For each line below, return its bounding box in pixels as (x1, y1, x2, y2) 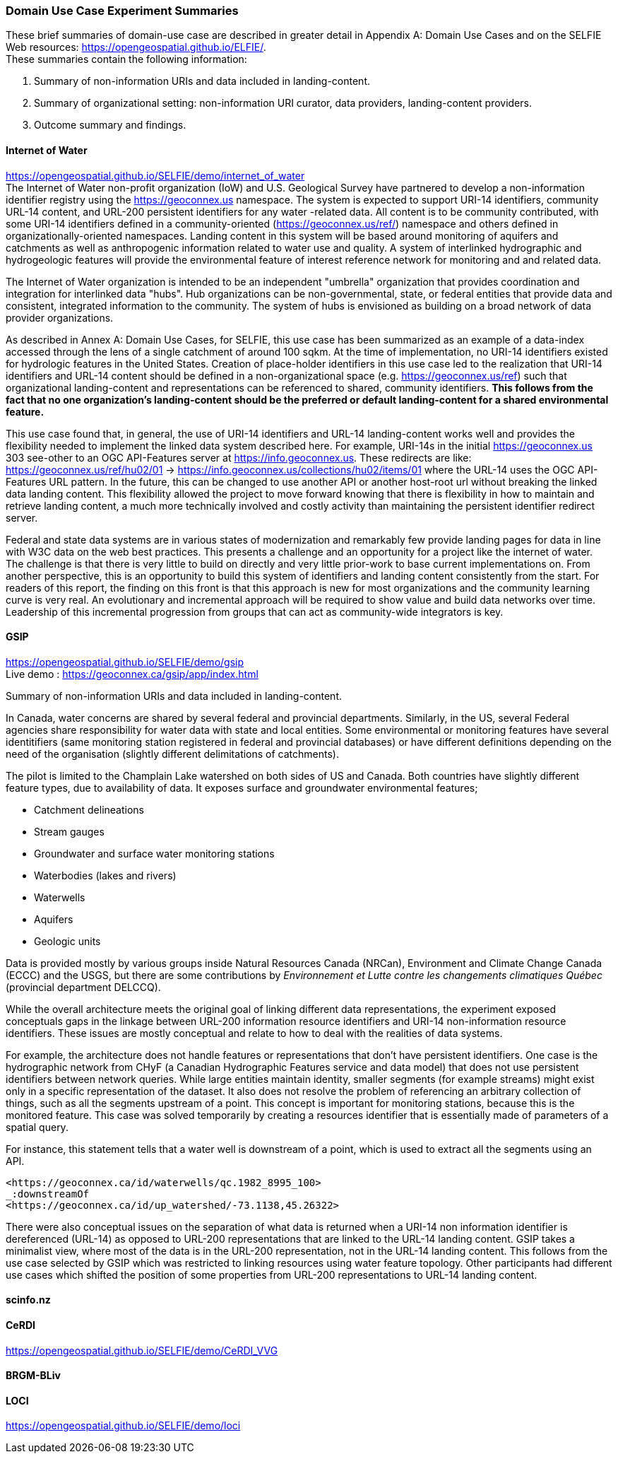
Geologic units (34, 934, 101, 947)
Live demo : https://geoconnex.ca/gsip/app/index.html (6, 667, 259, 680)
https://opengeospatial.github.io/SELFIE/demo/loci (6, 1419, 241, 1432)
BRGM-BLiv (6, 1369, 61, 1382)
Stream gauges (34, 825, 105, 838)
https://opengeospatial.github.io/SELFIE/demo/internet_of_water (6, 169, 305, 182)
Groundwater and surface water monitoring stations (34, 847, 275, 860)
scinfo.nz (6, 1294, 51, 1306)
